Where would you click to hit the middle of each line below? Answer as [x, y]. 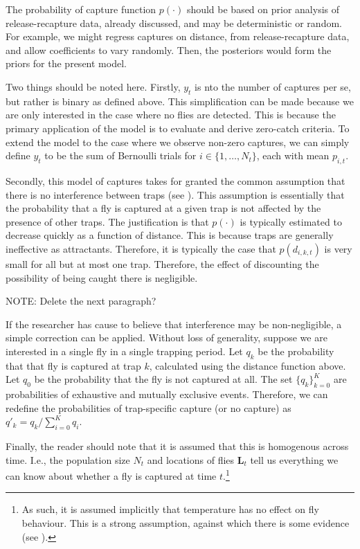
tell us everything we [294, 459]
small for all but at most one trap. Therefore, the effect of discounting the [162, 263]
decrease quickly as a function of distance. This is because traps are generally [170, 235]
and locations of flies [191, 459]
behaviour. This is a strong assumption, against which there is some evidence [186, 523]
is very [338, 248]
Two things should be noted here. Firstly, [93, 86]
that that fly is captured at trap [73, 365]
